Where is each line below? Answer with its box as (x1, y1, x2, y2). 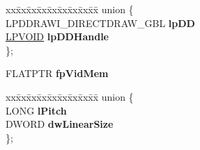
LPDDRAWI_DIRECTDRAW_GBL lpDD (6, 15, 195, 30)
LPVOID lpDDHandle (6, 29, 109, 44)
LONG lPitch (6, 103, 67, 117)
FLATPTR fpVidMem (6, 66, 109, 81)
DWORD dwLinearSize (6, 117, 114, 131)
